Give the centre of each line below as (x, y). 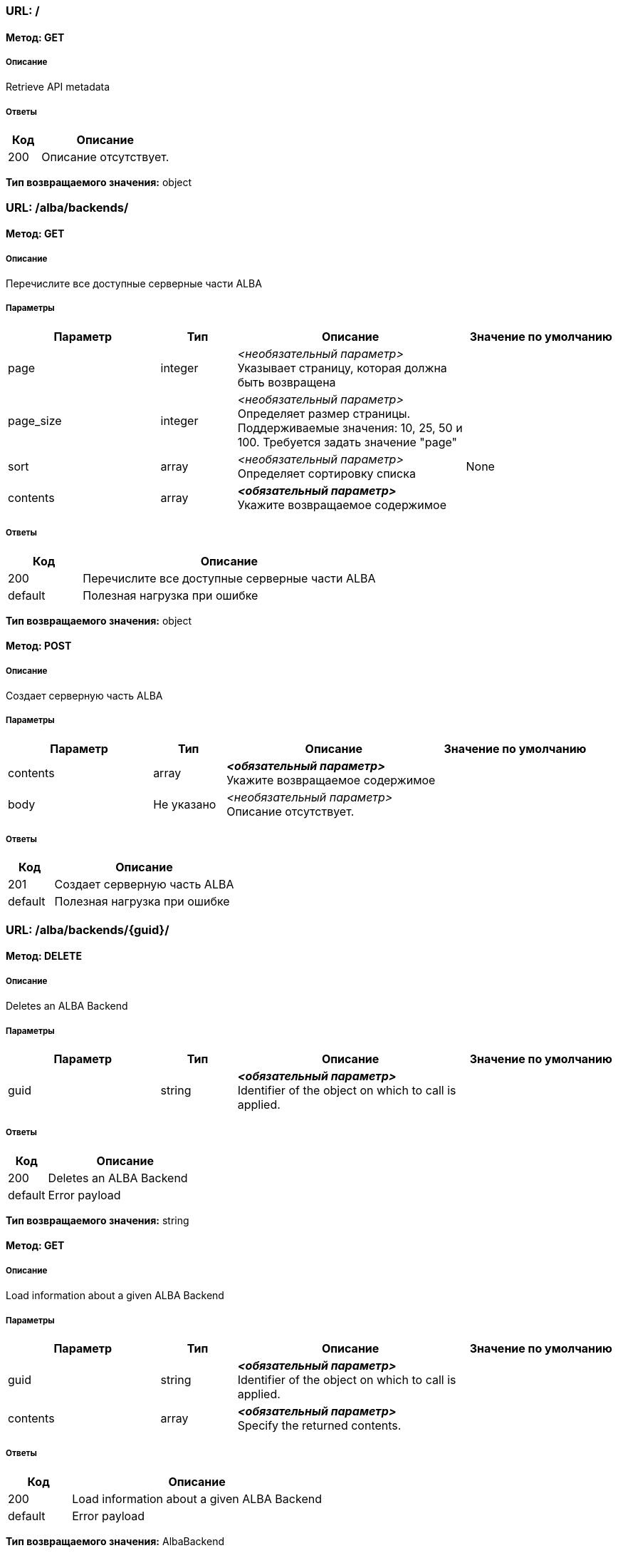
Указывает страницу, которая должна (342, 368)
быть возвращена (287, 382)
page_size (35, 420)
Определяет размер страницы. (324, 413)
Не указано (185, 804)
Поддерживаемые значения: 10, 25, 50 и (350, 427)
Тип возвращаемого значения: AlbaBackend (115, 1541)
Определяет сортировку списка (326, 473)
